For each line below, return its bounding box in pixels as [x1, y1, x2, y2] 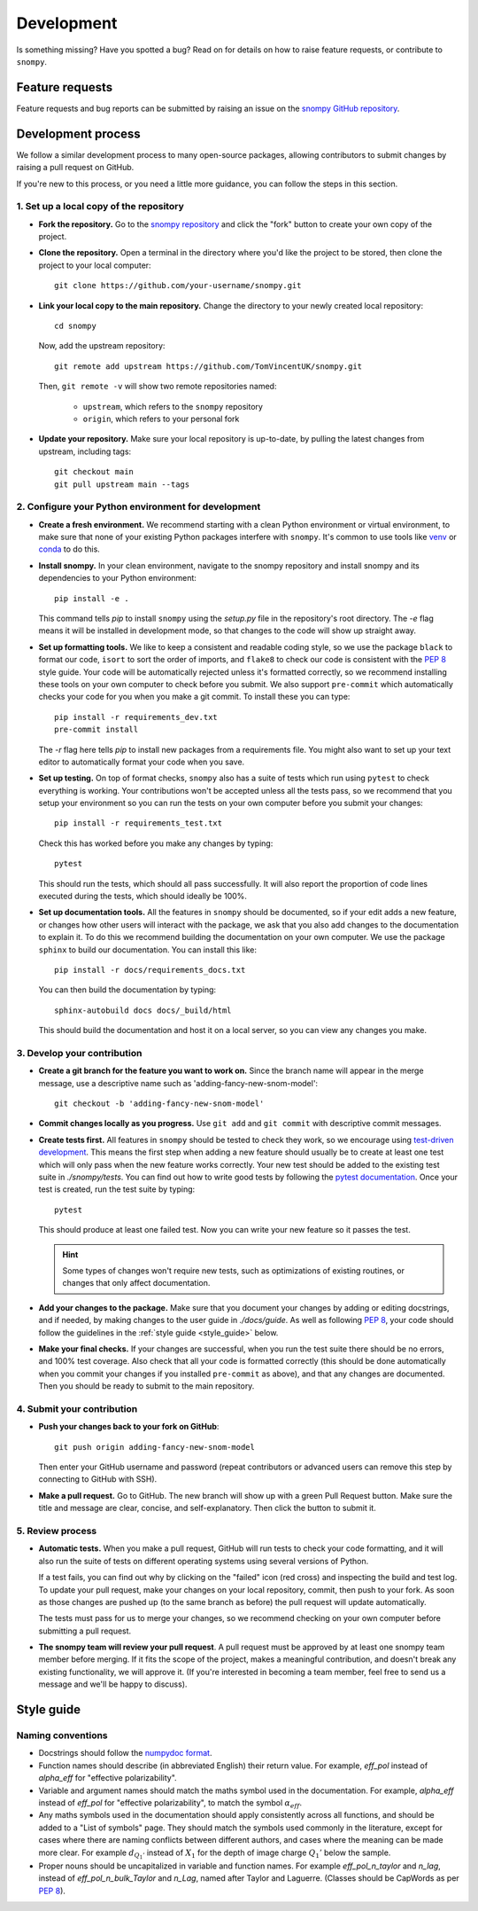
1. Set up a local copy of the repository [16, 200, 185, 213]
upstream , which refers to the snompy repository [82, 401, 263, 411]
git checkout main [54, 466, 135, 477]
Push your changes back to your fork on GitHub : [38, 1422, 220, 1432]
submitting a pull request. [38, 1625, 132, 1636]
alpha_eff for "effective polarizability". [38, 1773, 177, 1783]
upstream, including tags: [38, 446, 132, 457]
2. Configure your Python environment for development [16, 501, 261, 513]
